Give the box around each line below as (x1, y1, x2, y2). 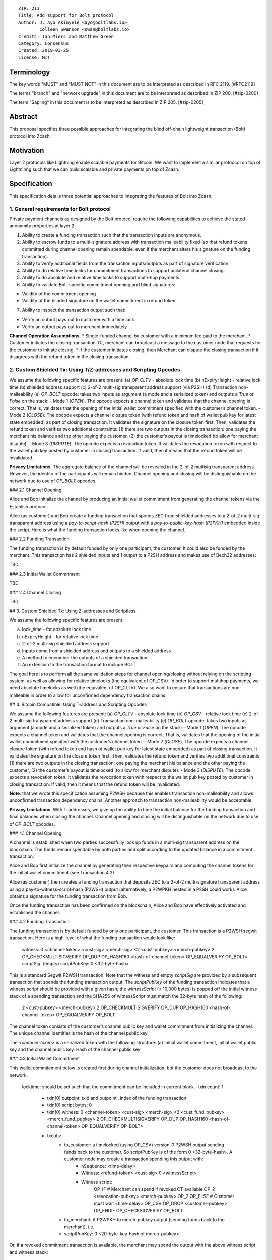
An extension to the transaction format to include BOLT (22, 662, 136, 668)
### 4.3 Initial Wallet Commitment (9, 1056, 80, 1062)
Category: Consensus (18, 40, 69, 46)
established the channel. (9, 909, 60, 915)
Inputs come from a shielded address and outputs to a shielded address (22, 648, 171, 654)
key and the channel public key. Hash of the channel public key (9, 1046, 141, 1053)
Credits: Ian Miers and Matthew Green (18, 33, 114, 39)
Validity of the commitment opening (22, 290, 96, 297)
